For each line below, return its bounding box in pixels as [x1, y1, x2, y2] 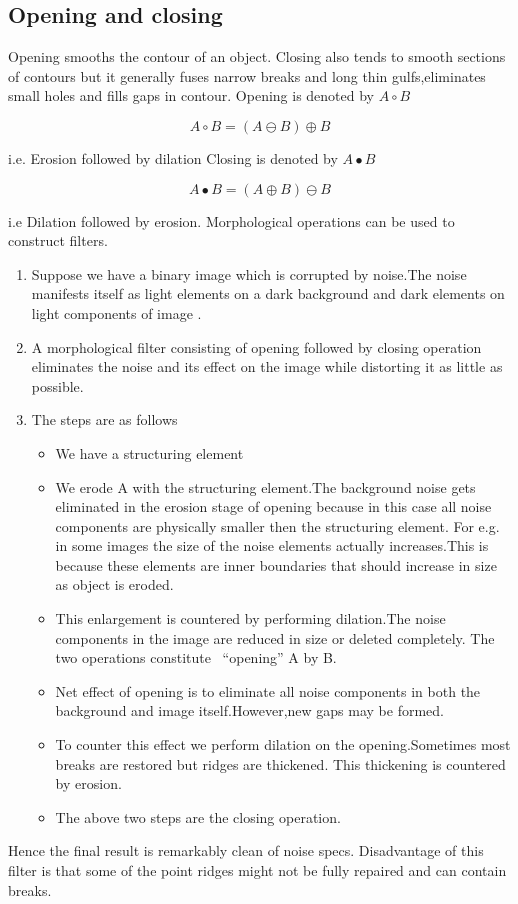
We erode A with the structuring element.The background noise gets [55, 476, 476, 497]
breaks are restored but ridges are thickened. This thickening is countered [55, 753, 506, 774]
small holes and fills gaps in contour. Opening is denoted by [8, 85, 375, 106]
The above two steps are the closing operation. [55, 806, 341, 827]
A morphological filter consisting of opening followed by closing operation [31, 336, 482, 357]
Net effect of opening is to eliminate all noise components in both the [55, 680, 481, 701]
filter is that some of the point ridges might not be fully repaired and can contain [8, 860, 507, 881]
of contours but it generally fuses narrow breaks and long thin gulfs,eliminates [8, 65, 486, 86]
